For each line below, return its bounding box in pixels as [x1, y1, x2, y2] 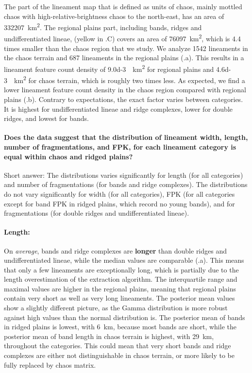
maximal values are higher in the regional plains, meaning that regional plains [4, 283, 236, 293]
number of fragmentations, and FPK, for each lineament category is [4, 141, 236, 152]
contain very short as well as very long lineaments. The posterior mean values [4, 293, 235, 303]
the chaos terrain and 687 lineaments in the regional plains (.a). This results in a [4, 52, 244, 63]
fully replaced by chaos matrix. [4, 359, 96, 370]
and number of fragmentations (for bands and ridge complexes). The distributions [4, 179, 248, 189]
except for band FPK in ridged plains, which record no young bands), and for [4, 198, 235, 208]
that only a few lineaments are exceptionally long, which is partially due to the [4, 264, 239, 274]
